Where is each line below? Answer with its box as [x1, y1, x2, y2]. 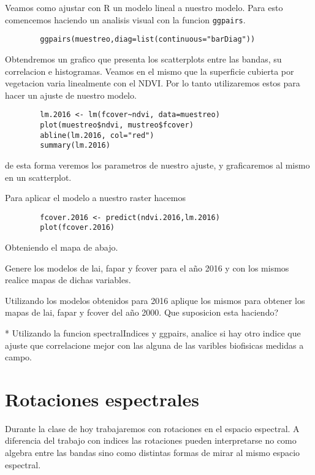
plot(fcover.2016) [40, 223, 115, 232]
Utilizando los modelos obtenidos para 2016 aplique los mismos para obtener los [5, 294, 305, 306]
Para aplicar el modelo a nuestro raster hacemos [5, 191, 186, 204]
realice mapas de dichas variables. [5, 273, 131, 286]
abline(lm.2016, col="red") [40, 131, 154, 140]
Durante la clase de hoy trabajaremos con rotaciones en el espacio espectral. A [5, 422, 300, 435]
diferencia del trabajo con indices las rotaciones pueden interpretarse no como [5, 434, 297, 447]
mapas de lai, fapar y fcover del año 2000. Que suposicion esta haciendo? [5, 306, 279, 319]
